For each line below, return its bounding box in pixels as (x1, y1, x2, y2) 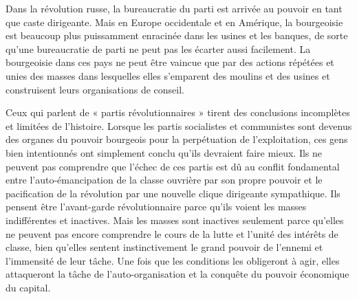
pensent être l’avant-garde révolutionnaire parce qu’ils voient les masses (6, 199, 307, 214)
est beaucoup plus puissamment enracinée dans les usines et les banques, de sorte (6, 28, 348, 43)
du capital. (6, 280, 51, 294)
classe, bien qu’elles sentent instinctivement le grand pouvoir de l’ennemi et (6, 240, 323, 254)
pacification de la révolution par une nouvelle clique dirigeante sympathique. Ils (6, 186, 340, 200)
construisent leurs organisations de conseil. (6, 82, 184, 96)
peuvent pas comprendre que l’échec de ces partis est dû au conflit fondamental (6, 159, 340, 173)
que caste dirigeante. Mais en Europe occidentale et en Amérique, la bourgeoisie (6, 14, 343, 29)
